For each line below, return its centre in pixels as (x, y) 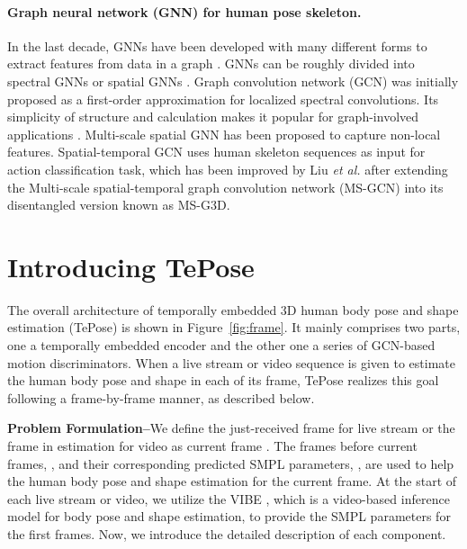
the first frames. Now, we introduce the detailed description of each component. (227, 533)
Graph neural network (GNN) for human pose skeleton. (184, 11)
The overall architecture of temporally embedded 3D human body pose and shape (233, 309)
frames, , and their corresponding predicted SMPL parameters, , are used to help (231, 463)
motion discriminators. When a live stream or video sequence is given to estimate (231, 362)
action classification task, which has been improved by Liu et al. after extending (228, 169)
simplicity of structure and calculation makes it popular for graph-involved (213, 117)
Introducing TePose (131, 266)
